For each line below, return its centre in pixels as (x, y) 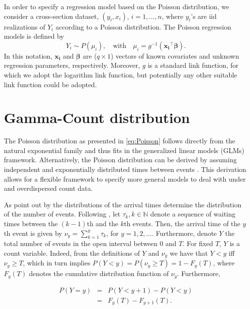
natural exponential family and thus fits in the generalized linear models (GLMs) (124, 150)
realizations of (25, 26)
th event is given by (33, 233)
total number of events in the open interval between (81, 243)
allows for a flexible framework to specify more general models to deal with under (125, 178)
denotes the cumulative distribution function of (99, 273)
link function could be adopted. (50, 84)
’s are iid (203, 16)
